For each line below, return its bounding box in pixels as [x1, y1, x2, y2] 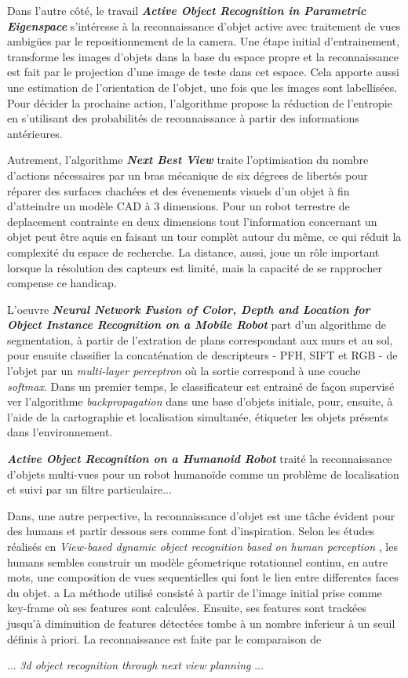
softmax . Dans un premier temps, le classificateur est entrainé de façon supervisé [7, 377, 395, 394]
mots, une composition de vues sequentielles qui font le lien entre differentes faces [7, 569, 399, 585]
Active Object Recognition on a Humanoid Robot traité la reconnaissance [7, 450, 392, 467]
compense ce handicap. [7, 275, 117, 291]
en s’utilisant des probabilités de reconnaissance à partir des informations [7, 110, 359, 126]
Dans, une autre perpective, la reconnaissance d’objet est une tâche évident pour [7, 507, 395, 523]
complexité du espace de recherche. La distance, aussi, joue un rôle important [7, 243, 380, 260]
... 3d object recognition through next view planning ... [7, 657, 264, 673]
